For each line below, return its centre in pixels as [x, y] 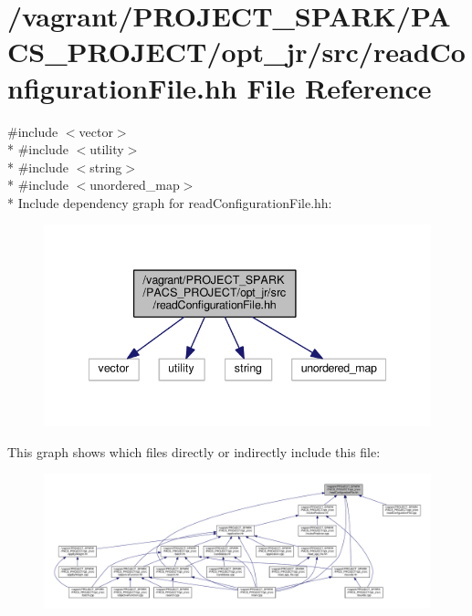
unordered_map [135, 185]
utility [107, 149]
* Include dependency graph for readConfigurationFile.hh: [170, 202]
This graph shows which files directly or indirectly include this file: [194, 451]
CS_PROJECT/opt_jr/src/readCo [236, 52]
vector [96, 131]
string [106, 167]
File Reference [339, 87]
